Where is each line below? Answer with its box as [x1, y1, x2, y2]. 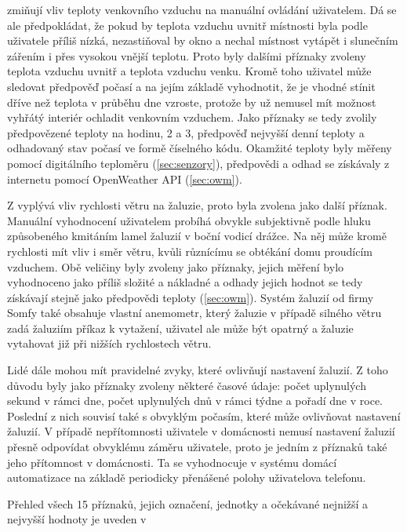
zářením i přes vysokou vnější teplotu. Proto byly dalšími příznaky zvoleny [7, 47, 366, 64]
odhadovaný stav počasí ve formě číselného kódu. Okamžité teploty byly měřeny [7, 140, 392, 156]
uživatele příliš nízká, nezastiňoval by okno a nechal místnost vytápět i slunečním [7, 32, 398, 49]
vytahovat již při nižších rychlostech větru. [7, 335, 212, 352]
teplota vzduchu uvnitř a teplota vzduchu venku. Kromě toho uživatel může [7, 63, 372, 79]
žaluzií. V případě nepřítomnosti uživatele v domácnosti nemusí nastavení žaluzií [7, 423, 395, 439]
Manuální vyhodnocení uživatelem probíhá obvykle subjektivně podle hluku [7, 212, 371, 228]
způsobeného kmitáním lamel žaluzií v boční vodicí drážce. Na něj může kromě [7, 228, 387, 244]
